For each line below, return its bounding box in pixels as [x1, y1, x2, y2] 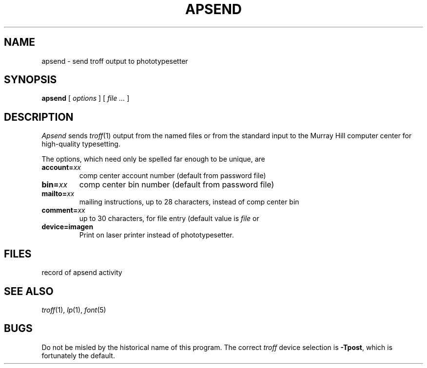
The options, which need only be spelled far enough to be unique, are [41, 155, 265, 164]
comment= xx [41, 206, 85, 215]
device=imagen [41, 222, 94, 231]
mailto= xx [41, 189, 75, 198]
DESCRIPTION [4, 110, 74, 123]
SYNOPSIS [4, 74, 57, 86]
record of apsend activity [41, 268, 122, 277]
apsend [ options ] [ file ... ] [41, 94, 130, 103]
